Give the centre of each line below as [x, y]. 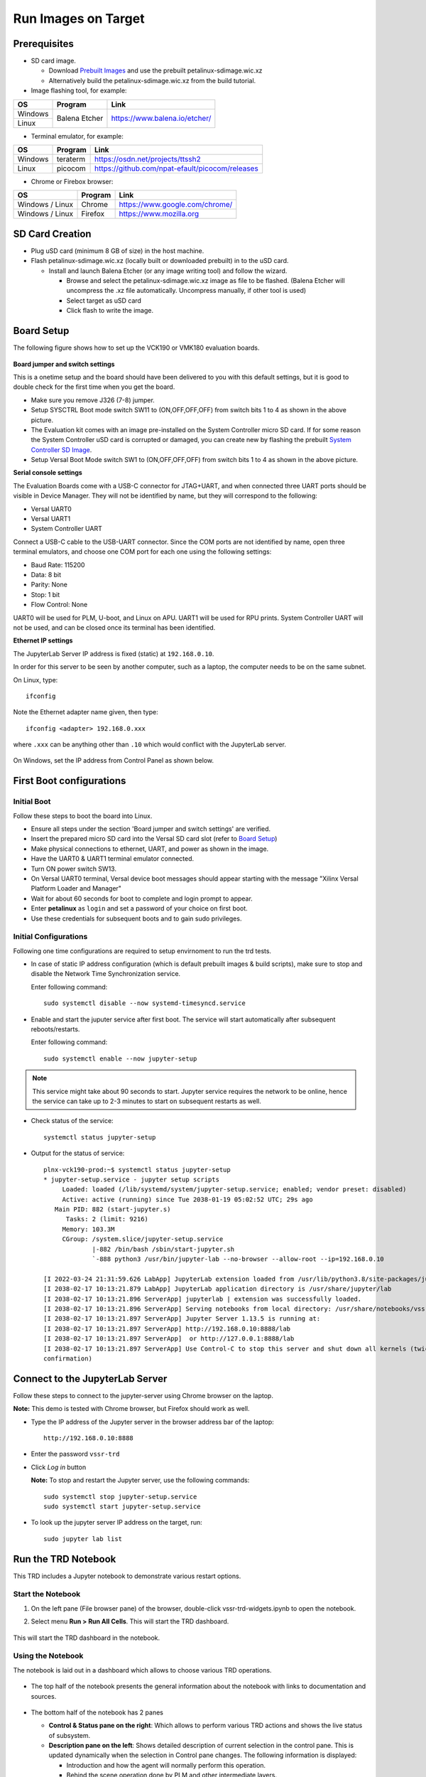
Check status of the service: [72, 1121]
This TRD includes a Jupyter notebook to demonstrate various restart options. [127, 1576]
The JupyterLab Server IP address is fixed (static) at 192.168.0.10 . [114, 653]
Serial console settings [48, 473]
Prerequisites [43, 44]
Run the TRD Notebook [65, 1559]
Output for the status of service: [78, 1153]
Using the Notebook [48, 1656]
